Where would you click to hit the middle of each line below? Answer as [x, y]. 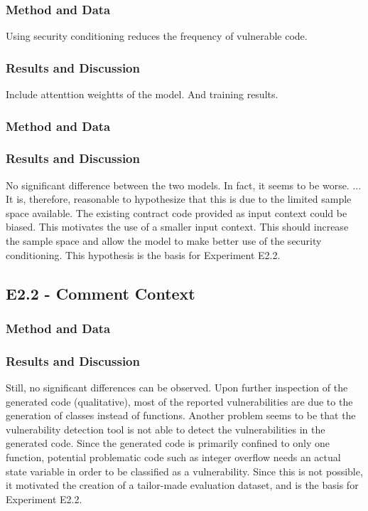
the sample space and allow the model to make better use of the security [164, 241]
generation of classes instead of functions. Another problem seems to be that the [181, 415]
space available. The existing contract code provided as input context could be [177, 212]
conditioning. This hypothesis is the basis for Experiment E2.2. [143, 254]
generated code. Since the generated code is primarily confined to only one [168, 443]
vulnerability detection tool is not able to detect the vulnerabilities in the [166, 429]
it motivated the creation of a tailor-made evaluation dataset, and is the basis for [182, 485]
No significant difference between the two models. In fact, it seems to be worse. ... [184, 185]
